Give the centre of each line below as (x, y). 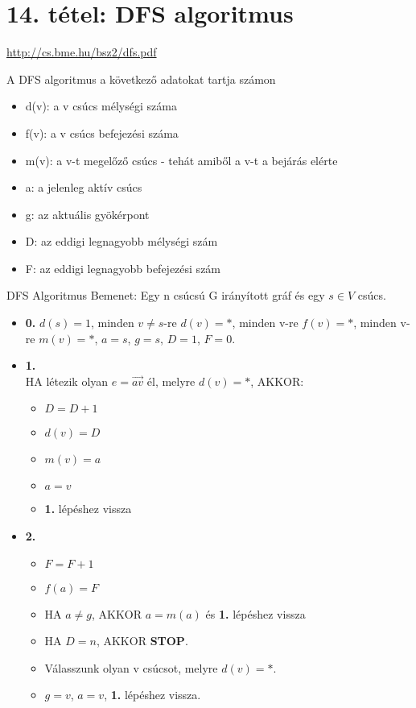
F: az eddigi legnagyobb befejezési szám (123, 268)
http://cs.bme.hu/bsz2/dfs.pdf (82, 52)
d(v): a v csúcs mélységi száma (101, 106)
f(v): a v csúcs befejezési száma (102, 132)
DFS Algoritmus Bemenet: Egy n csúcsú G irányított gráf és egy (166, 295)
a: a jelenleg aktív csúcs (84, 187)
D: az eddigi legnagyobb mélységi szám (122, 241)
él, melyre (171, 381)
